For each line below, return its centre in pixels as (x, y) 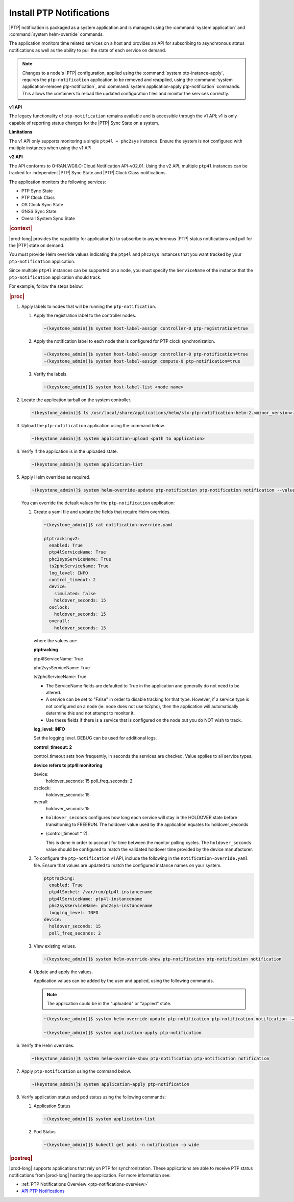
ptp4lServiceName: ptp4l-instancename (96, 899)
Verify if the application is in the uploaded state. (70, 451)
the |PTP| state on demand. (37, 245)
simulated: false (75, 593)
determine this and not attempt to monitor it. (90, 713)
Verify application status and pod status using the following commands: (94, 1097)
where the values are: (55, 640)
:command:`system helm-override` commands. (56, 34)
